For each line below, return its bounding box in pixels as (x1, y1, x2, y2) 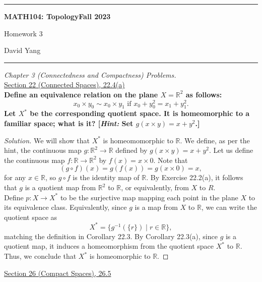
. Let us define (209, 145, 253, 155)
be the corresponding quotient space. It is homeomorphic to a (30, 108, 250, 119)
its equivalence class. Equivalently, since (4, 202, 127, 212)
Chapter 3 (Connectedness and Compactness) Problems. (4, 69, 176, 80)
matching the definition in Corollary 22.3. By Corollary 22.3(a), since (4, 231, 218, 241)
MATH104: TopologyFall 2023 (4, 11, 111, 21)
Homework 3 (4, 28, 43, 38)
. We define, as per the (180, 135, 250, 145)
